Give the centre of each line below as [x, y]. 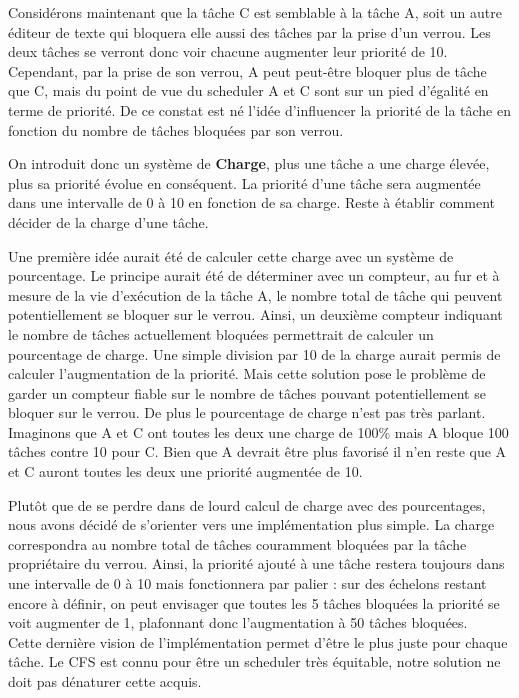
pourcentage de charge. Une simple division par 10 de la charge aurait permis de [254, 353]
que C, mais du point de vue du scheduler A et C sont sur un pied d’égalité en [248, 90]
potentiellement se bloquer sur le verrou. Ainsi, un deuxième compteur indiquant [255, 314]
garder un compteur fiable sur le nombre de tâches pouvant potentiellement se [247, 392]
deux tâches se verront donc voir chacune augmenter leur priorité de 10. [228, 51]
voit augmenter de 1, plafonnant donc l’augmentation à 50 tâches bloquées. [238, 622]
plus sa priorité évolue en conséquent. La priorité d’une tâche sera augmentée [244, 182]
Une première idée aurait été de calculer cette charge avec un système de [231, 255]
